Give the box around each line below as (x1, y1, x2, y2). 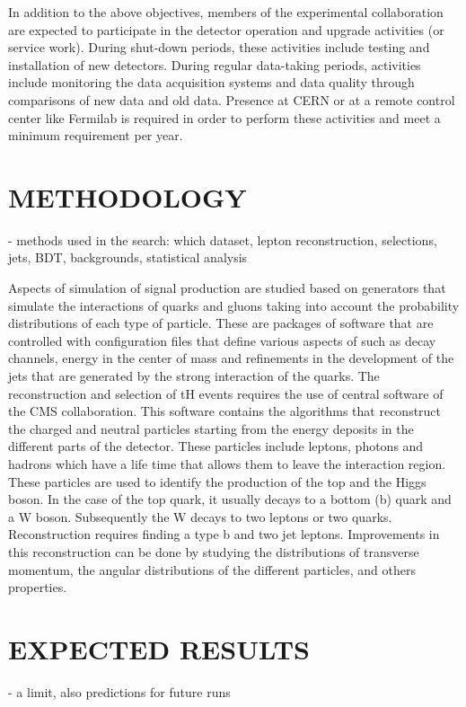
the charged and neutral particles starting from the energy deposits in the (8, 419, 414, 437)
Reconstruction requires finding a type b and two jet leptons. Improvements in (8, 525, 440, 544)
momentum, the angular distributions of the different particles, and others (8, 560, 416, 579)
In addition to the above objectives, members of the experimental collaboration (8, 3, 444, 21)
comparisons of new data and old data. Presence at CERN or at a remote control (8, 90, 455, 109)
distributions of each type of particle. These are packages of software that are (8, 314, 434, 332)
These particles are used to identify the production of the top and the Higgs (8, 472, 426, 490)
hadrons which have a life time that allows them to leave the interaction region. (8, 455, 446, 473)
